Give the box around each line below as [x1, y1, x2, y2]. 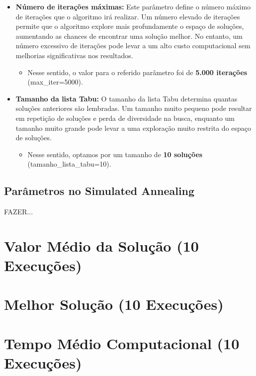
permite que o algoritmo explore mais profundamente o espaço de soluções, [15, 21, 244, 31]
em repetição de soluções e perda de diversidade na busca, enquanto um [15, 112, 235, 123]
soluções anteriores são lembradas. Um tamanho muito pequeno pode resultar [15, 103, 252, 113]
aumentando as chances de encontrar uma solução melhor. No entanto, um [15, 30, 243, 41]
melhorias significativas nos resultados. [15, 50, 133, 60]
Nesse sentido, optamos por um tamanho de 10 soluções [27, 149, 203, 159]
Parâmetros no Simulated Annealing [4, 183, 195, 198]
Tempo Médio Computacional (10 [4, 333, 240, 353]
